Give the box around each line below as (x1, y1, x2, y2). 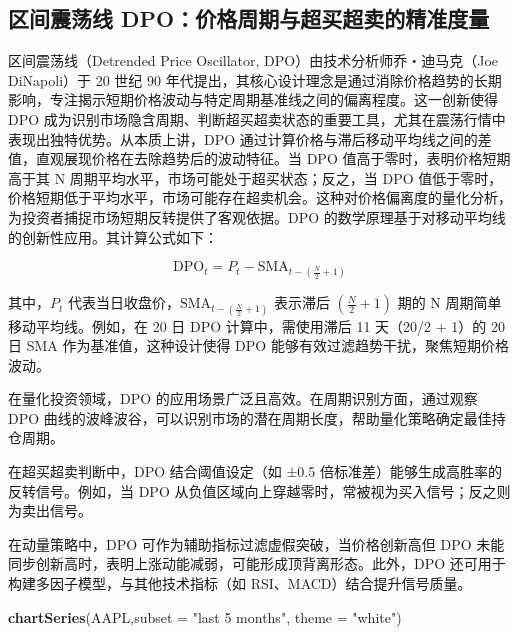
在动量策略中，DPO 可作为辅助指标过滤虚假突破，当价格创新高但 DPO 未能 (8, 533, 505, 554)
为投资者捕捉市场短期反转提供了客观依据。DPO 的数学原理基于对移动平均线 (8, 206, 506, 227)
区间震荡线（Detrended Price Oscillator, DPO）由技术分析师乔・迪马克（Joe (8, 50, 499, 71)
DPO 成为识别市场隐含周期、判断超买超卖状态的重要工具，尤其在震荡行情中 (8, 108, 506, 129)
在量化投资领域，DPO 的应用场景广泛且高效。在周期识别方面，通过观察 (8, 388, 478, 409)
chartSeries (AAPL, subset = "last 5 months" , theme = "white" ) (8, 606, 402, 627)
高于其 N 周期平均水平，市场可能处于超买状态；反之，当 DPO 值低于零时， (8, 167, 503, 188)
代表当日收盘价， (67, 292, 180, 313)
